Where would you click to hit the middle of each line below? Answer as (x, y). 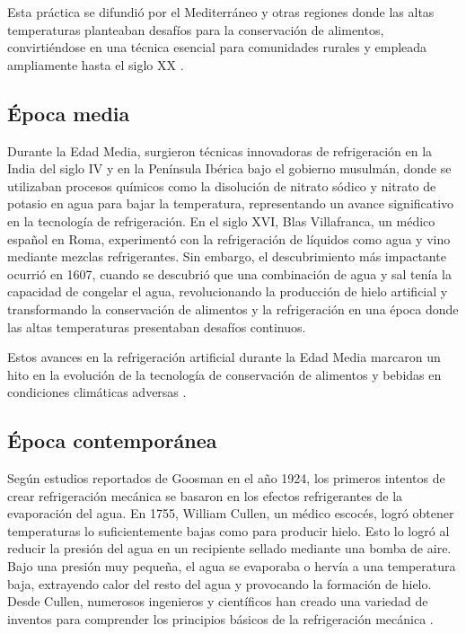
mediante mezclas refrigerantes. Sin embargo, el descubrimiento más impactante (227, 256)
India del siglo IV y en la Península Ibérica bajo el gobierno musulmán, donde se (229, 168)
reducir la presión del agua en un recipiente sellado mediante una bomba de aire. (229, 548)
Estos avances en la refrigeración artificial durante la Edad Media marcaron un (224, 357)
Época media (69, 113)
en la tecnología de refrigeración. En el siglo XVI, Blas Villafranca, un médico (221, 220)
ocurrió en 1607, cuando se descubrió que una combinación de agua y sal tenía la (230, 273)
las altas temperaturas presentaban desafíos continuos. (157, 326)
